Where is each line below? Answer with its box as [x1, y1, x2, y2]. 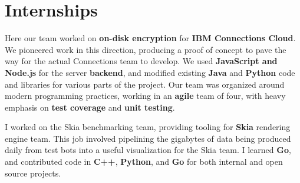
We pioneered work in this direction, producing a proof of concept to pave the [5, 43, 286, 55]
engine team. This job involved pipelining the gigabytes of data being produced [5, 132, 291, 144]
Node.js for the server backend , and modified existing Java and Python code [5, 66, 295, 78]
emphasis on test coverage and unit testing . [5, 101, 175, 113]
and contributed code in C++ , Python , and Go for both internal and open [5, 155, 283, 168]
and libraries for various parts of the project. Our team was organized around [5, 78, 285, 90]
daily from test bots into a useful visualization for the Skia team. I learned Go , [5, 144, 291, 156]
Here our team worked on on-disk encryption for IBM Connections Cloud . [5, 32, 296, 44]
